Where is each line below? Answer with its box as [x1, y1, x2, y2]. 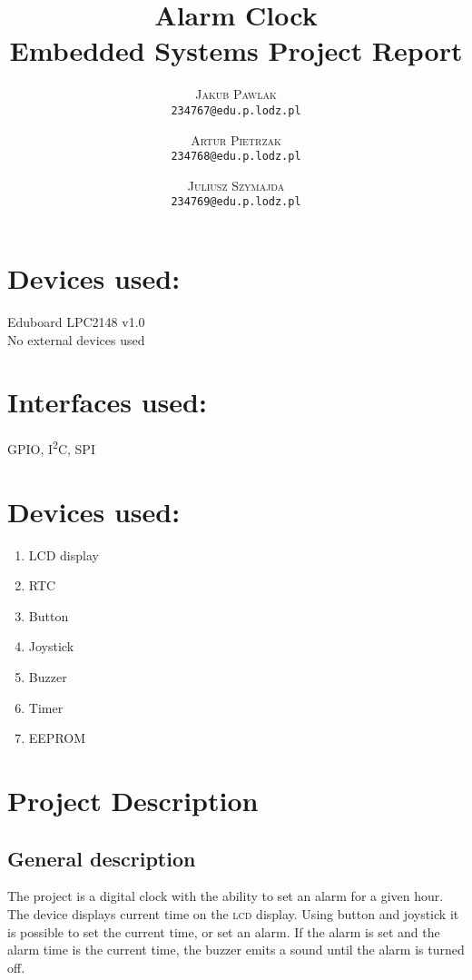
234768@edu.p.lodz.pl [171, 150, 301, 163]
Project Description [7, 782, 259, 819]
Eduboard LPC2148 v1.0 [7, 312, 145, 331]
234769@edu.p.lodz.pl [171, 195, 301, 209]
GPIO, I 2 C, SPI [7, 437, 95, 458]
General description [7, 844, 196, 872]
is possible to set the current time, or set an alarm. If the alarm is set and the [7, 922, 440, 941]
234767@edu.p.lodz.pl [171, 104, 301, 117]
